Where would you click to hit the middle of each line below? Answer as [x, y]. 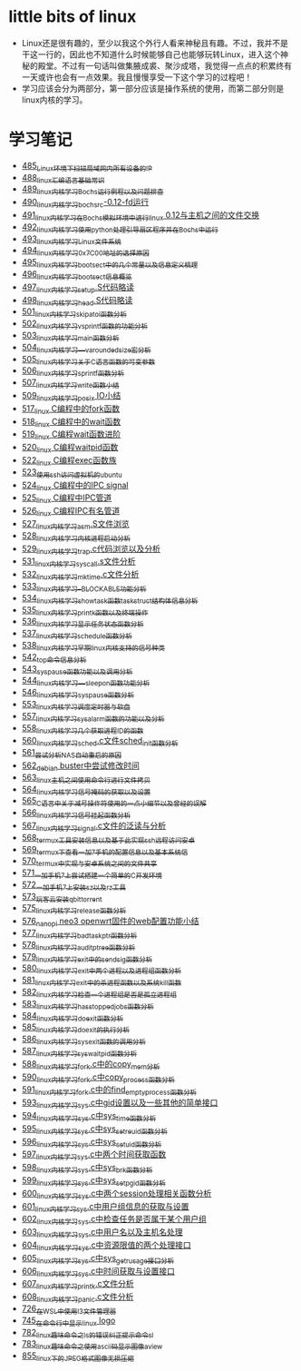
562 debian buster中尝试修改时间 [80, 766]
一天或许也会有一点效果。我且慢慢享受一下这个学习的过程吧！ [137, 77]
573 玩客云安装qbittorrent [62, 898]
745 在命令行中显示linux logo [68, 1321]
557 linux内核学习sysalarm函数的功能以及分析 [93, 717]
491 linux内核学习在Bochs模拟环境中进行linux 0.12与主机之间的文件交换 [141, 216]
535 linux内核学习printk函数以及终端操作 [85, 611]
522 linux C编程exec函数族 [69, 461]
